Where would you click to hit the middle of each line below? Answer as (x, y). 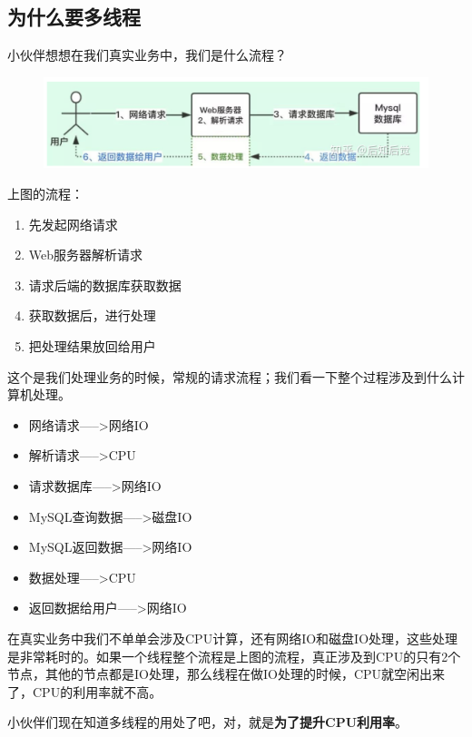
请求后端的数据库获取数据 (105, 285)
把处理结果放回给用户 (92, 345)
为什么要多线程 (74, 17)
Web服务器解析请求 (86, 255)
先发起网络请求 (73, 224)
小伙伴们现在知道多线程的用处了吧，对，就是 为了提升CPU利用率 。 (208, 722)
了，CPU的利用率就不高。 (85, 691)
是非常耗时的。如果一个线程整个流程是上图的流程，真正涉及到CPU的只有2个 (234, 656)
